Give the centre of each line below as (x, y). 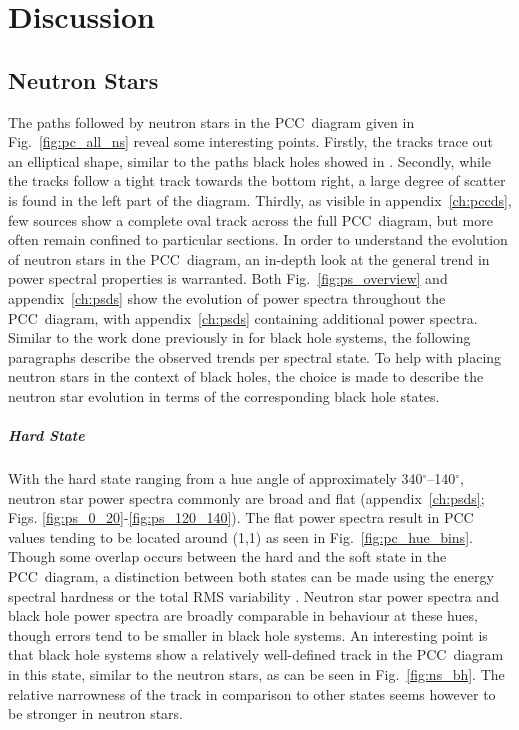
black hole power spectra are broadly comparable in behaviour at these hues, (243, 615)
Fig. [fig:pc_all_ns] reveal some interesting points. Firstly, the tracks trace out (250, 141)
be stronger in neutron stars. (96, 713)
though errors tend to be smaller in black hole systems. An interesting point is (248, 634)
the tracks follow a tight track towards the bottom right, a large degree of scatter (257, 180)
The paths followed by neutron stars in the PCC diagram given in (211, 121)
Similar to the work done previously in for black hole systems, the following (239, 337)
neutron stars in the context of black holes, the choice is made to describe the (246, 376)
